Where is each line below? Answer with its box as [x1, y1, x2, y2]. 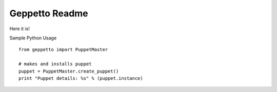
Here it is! [9, 26, 30, 32]
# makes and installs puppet [18, 61, 92, 67]
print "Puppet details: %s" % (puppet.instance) [18, 75, 143, 81]
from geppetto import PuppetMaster [18, 47, 108, 53]
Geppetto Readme [9, 8, 88, 19]
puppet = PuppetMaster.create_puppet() [18, 68, 119, 74]
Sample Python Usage [9, 35, 57, 41]
